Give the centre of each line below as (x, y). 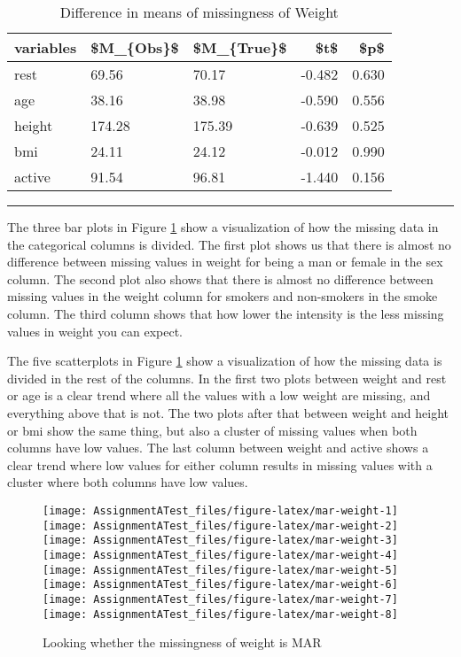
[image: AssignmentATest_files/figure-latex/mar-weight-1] (220, 510)
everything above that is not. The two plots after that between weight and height (228, 412)
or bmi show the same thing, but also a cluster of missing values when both (212, 430)
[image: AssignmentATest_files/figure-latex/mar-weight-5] (220, 570)
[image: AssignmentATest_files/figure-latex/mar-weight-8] (220, 614)
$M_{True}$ (240, 47)
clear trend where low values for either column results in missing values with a (220, 464)
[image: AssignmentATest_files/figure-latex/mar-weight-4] (220, 555)
